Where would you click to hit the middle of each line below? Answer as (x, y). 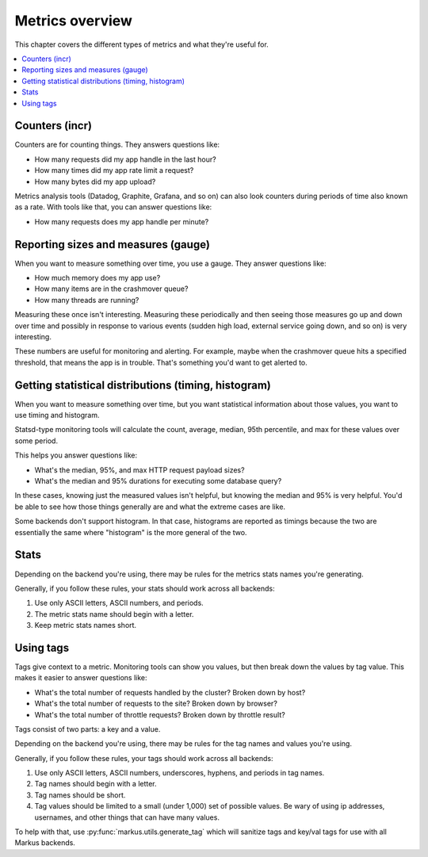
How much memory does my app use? (97, 278)
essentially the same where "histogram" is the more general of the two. (131, 532)
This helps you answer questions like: (76, 455)
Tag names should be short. (80, 795)
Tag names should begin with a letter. (96, 784)
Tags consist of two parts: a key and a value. (88, 729)
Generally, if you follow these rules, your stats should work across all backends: (145, 588)
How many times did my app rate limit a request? (114, 170)
